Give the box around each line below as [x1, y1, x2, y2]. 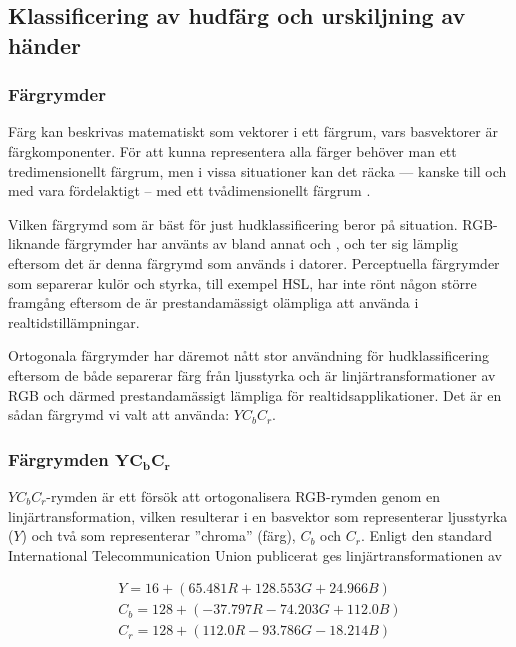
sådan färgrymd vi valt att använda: [8, 404, 230, 425]
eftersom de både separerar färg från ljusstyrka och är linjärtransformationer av [8, 364, 496, 385]
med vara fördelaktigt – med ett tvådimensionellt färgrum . [8, 180, 371, 201]
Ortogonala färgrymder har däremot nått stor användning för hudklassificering [8, 345, 489, 366]
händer [8, 29, 82, 60]
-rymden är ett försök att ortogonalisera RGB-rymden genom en [46, 486, 440, 507]
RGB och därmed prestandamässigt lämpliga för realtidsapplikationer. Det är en [8, 384, 502, 405]
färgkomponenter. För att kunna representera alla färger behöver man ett [8, 140, 457, 161]
